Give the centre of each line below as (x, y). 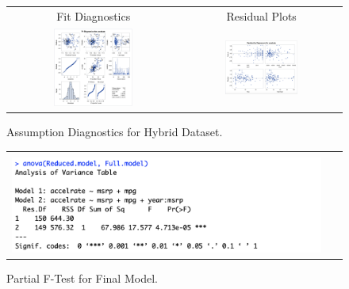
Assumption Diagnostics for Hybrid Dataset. (115, 132)
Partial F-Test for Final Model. (82, 278)
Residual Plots (261, 15)
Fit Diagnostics (94, 15)
